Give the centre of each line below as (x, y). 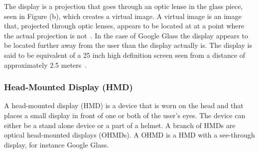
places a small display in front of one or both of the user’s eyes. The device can (125, 115)
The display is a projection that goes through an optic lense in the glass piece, (124, 6)
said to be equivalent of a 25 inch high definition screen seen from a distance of (125, 55)
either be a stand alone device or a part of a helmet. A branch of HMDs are (120, 125)
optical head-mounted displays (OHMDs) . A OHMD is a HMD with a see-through (129, 135)
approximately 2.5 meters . (46, 65)
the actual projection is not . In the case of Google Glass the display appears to (126, 35)
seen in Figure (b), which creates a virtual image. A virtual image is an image (123, 16)
